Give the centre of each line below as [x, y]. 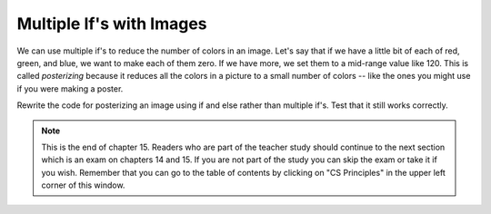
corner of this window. [83, 185]
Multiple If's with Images [112, 24]
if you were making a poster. [70, 88]
